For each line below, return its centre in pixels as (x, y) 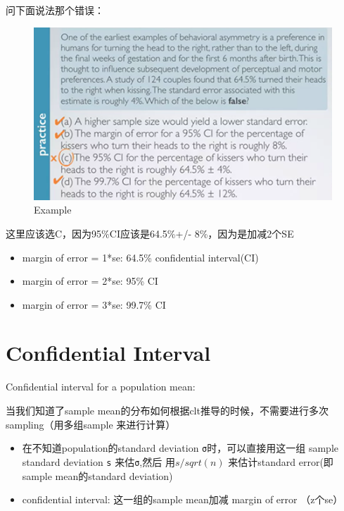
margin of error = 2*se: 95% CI (90, 281)
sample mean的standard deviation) (97, 475)
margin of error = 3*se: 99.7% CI (94, 304)
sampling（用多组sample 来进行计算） (91, 424)
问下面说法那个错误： (55, 10)
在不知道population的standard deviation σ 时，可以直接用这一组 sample (180, 448)
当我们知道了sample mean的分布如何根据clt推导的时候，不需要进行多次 (167, 410)
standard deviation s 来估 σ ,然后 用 (98, 461)
